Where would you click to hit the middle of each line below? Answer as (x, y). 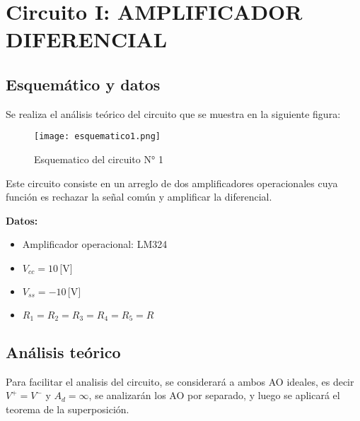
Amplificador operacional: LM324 (95, 244)
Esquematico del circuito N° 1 (99, 159)
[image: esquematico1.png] (97, 137)
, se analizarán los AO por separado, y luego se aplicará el (214, 395)
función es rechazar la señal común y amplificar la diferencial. (139, 197)
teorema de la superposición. (68, 409)
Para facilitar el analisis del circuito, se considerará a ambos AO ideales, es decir (180, 381)
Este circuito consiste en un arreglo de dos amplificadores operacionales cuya (172, 183)
